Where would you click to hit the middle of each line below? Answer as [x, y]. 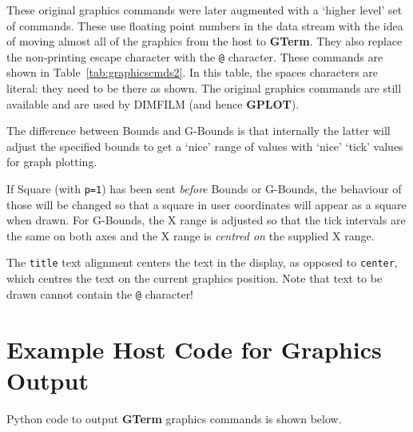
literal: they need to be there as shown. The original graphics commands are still [204, 88]
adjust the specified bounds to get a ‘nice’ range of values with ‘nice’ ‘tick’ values [205, 146]
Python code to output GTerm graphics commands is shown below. [174, 418]
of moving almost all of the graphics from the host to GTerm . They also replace [205, 41]
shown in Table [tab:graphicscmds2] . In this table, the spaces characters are [193, 72]
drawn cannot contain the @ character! [100, 293]
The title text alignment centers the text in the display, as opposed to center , [202, 262]
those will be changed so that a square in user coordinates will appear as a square [206, 204]
